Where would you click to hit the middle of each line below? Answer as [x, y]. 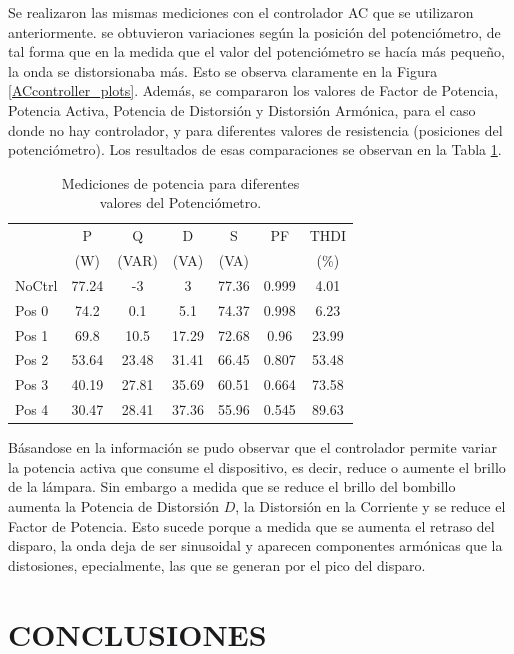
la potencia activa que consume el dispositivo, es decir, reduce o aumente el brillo [257, 466]
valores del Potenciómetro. [180, 202]
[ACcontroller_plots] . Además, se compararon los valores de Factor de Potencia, [253, 90]
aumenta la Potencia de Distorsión [113, 505]
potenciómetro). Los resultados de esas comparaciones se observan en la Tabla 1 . [255, 149]
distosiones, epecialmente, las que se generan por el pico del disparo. [217, 564]
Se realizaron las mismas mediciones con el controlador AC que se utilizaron [241, 12]
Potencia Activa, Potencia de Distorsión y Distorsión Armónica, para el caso [242, 109]
